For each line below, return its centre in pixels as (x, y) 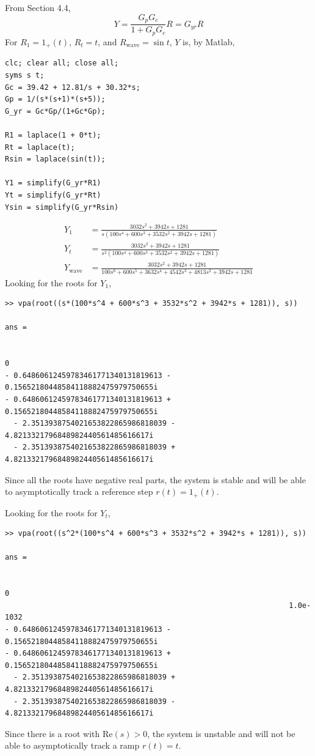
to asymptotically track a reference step (79, 491)
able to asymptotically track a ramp (72, 745)
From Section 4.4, (38, 8)
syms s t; (25, 75)
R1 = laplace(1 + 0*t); (53, 135)
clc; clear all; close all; (62, 63)
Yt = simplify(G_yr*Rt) (53, 195)
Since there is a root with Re (59, 733)
